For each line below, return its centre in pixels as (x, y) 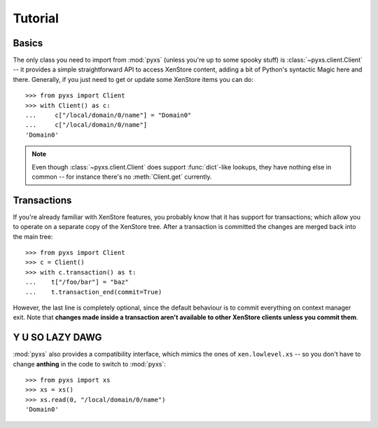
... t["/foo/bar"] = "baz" (77, 282)
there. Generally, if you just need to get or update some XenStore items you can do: (133, 79)
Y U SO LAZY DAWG (57, 337)
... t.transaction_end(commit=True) (94, 292)
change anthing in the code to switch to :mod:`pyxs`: (89, 364)
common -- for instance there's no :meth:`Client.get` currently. (122, 177)
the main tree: (33, 236)
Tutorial (36, 18)
